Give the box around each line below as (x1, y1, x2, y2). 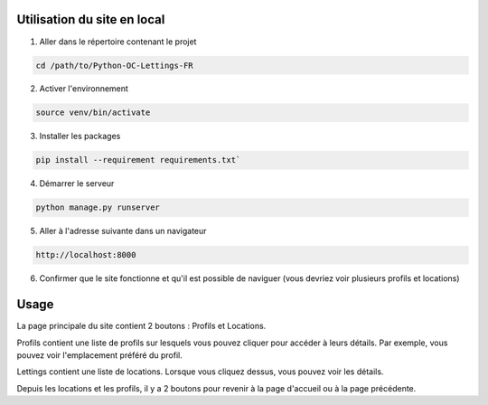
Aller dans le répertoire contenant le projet (39, 36, 197, 47)
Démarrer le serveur (39, 178, 115, 189)
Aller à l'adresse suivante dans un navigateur (39, 226, 207, 237)
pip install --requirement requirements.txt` (35, 155, 241, 165)
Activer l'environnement (39, 83, 128, 94)
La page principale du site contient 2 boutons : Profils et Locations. (16, 321, 267, 332)
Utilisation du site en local (16, 12, 165, 27)
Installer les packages (39, 131, 121, 142)
